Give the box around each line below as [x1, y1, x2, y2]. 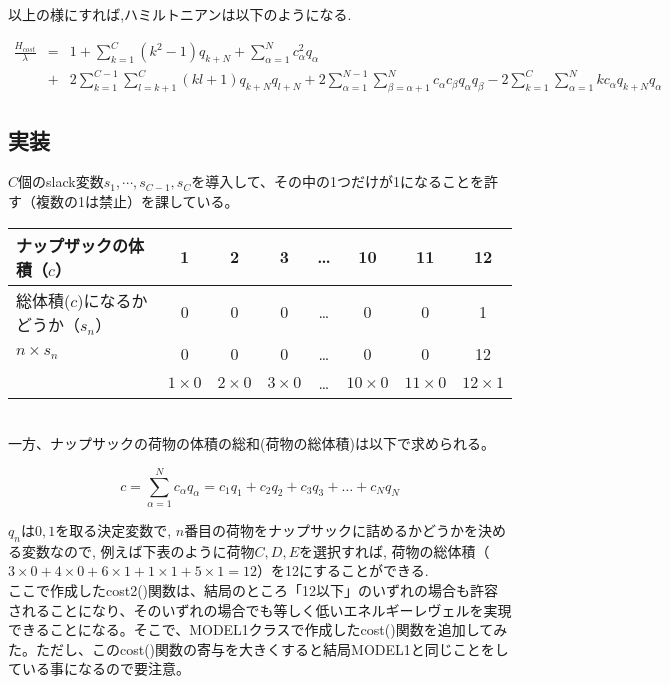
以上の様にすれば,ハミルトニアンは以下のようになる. [8, 4, 352, 24]
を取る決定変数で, [55, 519, 172, 540]
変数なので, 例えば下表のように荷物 [21, 540, 255, 561]
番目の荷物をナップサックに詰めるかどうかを [184, 519, 479, 540]
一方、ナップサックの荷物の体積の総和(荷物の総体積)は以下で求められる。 [8, 433, 495, 454]
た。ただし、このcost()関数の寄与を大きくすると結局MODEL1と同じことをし [8, 638, 509, 659]
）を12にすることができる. [256, 560, 429, 581]
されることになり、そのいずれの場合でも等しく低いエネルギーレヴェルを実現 [8, 599, 512, 620]
